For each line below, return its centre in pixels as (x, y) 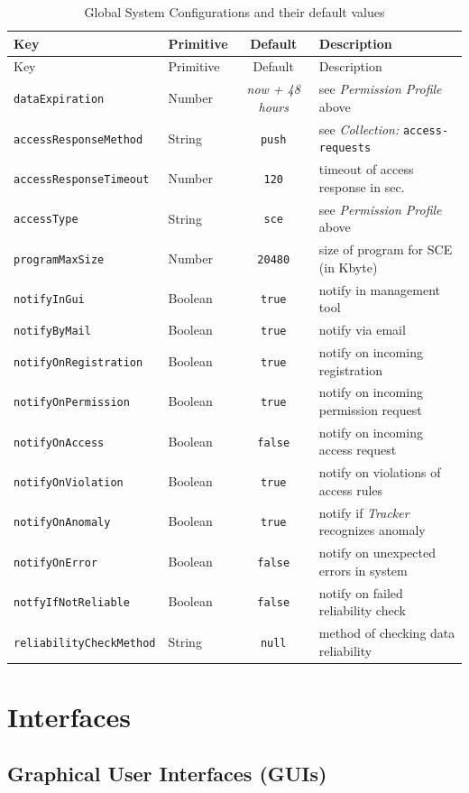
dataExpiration (59, 100)
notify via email (362, 330)
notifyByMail (52, 332)
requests (345, 148)
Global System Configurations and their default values (234, 12)
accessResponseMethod (78, 139)
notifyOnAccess (59, 443)
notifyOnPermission (72, 403)
